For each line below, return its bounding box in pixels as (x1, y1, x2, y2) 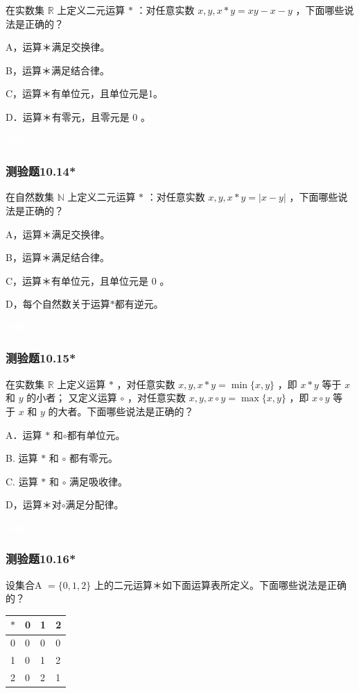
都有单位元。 (67, 427, 125, 442)
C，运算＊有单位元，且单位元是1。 (6, 86, 164, 101)
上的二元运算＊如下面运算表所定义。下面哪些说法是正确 (94, 577, 347, 592)
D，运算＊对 (6, 497, 62, 512)
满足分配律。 (65, 497, 124, 512)
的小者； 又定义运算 (26, 390, 117, 405)
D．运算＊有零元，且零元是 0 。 (6, 109, 151, 124)
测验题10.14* (6, 162, 76, 180)
